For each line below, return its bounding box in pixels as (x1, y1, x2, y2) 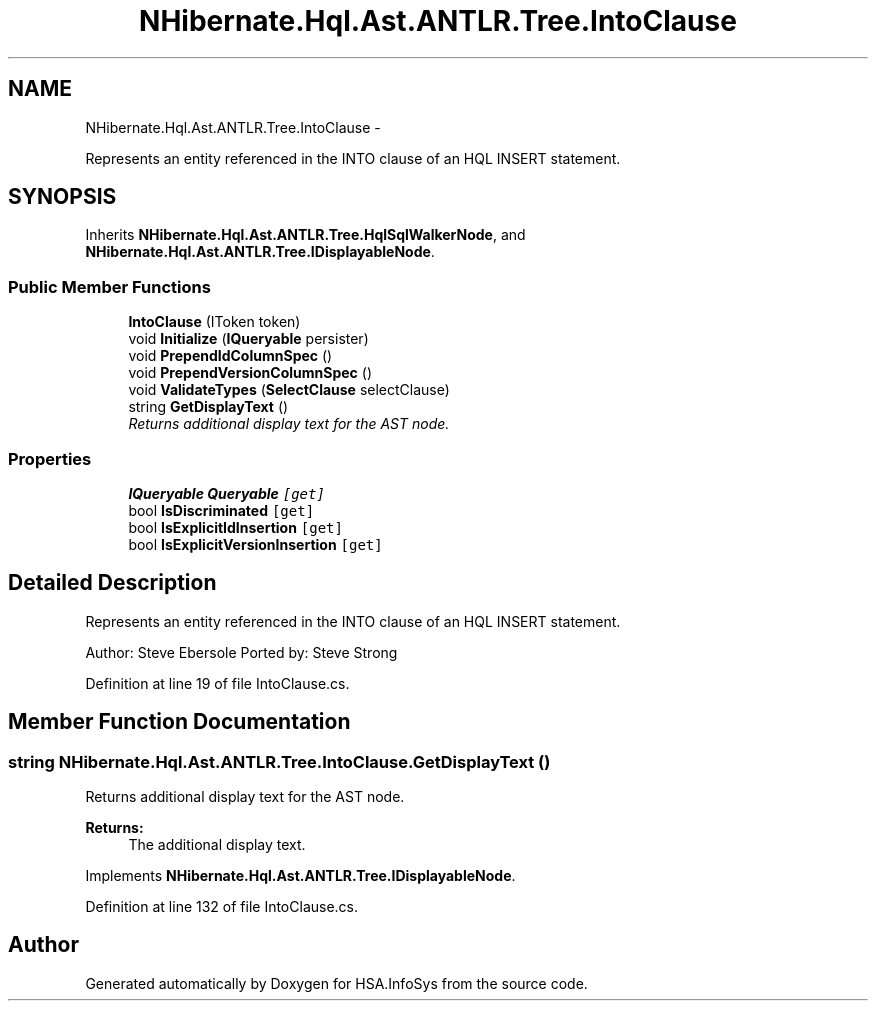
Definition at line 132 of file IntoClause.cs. (85, 898, 359, 915)
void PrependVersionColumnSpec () (128, 364, 373, 382)
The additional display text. (128, 836, 306, 853)
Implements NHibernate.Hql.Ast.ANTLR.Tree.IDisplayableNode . (85, 867, 516, 884)
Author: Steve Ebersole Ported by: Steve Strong (85, 643, 398, 661)
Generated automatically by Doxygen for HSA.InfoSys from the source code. (85, 974, 588, 992)
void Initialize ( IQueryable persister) (128, 330, 369, 348)
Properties (8, 448, 92, 469)
